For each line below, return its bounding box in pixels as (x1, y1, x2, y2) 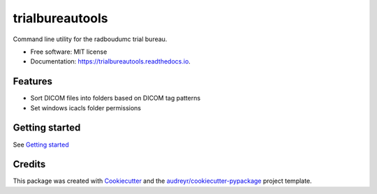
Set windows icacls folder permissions (30, 103, 141, 112)
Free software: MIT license (30, 47, 108, 56)
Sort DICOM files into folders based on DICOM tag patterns (30, 94, 201, 103)
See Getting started (13, 140, 69, 149)
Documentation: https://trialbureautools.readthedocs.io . (30, 57, 191, 66)
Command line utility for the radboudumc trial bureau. (13, 35, 168, 43)
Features (13, 75, 52, 87)
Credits (13, 158, 46, 170)
